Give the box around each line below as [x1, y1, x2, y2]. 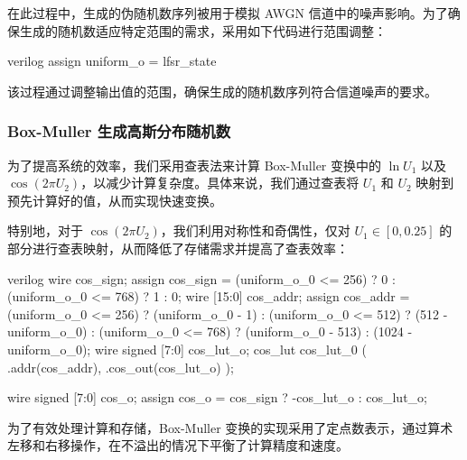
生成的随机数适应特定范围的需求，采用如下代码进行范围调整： [19, 21, 387, 40]
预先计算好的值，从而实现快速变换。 [7, 190, 222, 209]
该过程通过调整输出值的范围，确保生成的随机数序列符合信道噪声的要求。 [7, 81, 437, 100]
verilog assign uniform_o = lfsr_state [7, 51, 217, 70]
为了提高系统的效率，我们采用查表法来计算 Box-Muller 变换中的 [7, 155, 382, 174]
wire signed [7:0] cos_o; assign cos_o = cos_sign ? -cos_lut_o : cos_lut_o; [7, 388, 427, 407]
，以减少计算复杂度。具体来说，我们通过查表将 [80, 173, 360, 192]
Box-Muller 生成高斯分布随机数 [7, 120, 231, 143]
